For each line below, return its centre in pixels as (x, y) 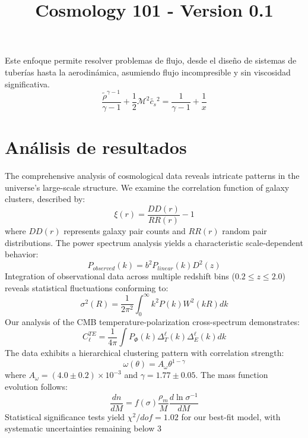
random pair (245, 230)
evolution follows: (36, 386)
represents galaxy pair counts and (125, 230)
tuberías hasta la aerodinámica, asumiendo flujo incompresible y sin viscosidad (148, 72)
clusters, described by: (45, 199)
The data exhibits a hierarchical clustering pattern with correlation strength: (145, 353)
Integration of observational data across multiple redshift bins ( (120, 276)
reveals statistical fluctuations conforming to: (87, 287)
